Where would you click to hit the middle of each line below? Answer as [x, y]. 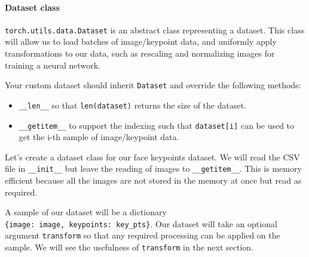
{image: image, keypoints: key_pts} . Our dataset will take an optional [141, 223]
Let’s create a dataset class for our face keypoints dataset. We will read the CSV [152, 157]
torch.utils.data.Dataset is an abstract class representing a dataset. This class [155, 30]
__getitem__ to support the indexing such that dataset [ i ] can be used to [157, 125]
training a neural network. [53, 65]
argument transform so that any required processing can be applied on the [143, 235]
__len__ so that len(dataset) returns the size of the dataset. [133, 105]
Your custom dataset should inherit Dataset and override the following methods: [153, 85]
